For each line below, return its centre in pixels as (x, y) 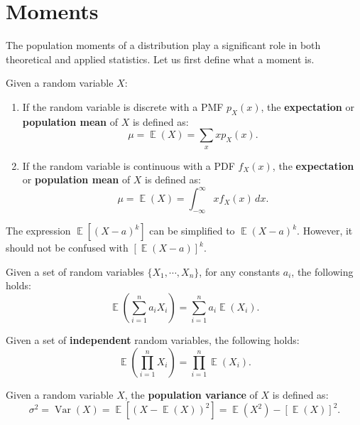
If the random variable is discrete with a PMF (123, 106)
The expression (38, 231)
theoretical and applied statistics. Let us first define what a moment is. (160, 59)
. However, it (325, 231)
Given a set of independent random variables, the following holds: (153, 339)
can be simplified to (192, 231)
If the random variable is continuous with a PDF (129, 165)
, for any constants (240, 271)
